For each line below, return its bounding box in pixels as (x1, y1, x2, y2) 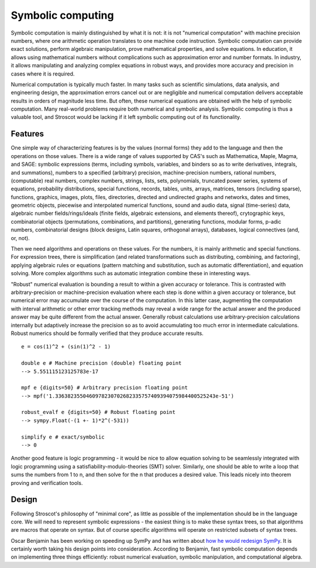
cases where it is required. (11, 70, 75, 77)
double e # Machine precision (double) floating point (21, 360, 182, 367)
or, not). (11, 234, 30, 241)
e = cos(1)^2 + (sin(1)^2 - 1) (21, 343, 111, 350)
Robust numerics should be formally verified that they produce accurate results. (11, 330, 204, 337)
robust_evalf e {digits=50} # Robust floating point (21, 409, 176, 416)
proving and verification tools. (11, 479, 83, 486)
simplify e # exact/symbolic (21, 433, 105, 440)
